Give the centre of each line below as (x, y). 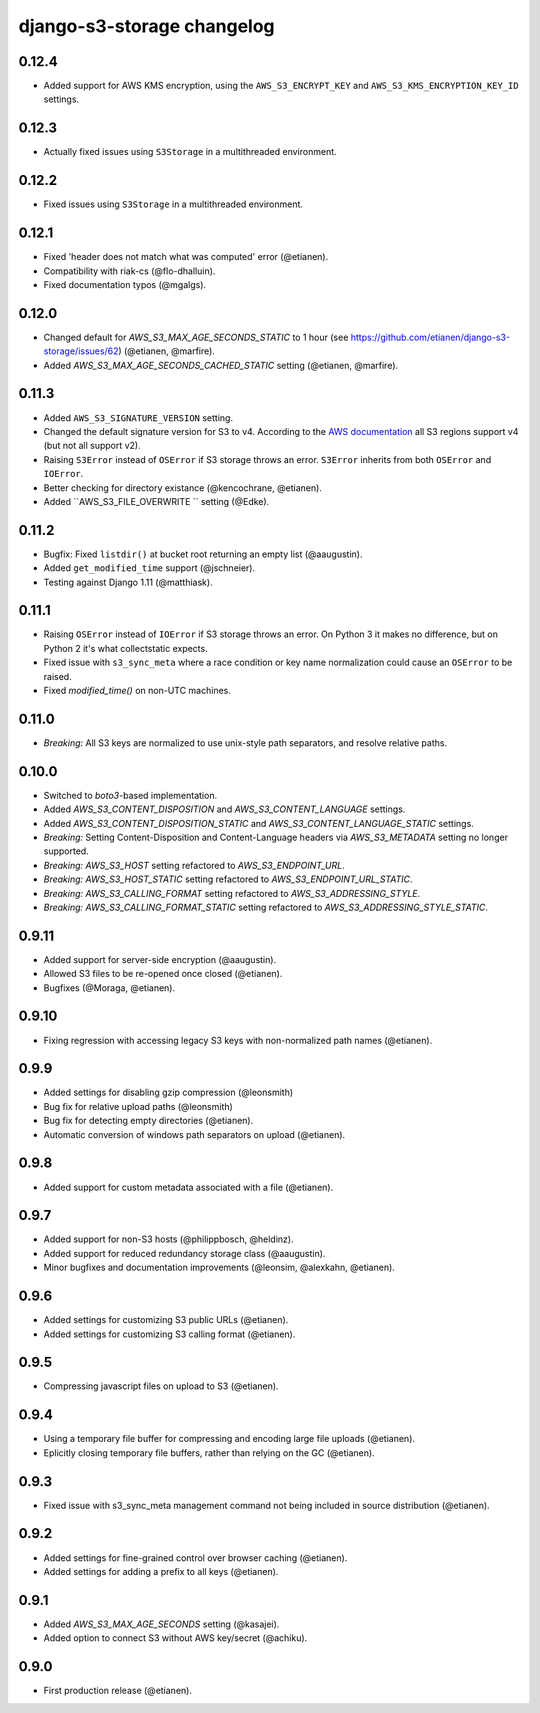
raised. (57, 676)
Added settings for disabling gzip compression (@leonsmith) (168, 1092)
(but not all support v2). (92, 446)
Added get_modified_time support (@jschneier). (149, 568)
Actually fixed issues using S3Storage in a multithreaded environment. (190, 152)
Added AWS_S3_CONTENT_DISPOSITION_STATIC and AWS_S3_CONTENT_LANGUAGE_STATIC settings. (258, 823)
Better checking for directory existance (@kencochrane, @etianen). (182, 487)
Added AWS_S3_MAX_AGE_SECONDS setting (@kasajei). (161, 1624)
